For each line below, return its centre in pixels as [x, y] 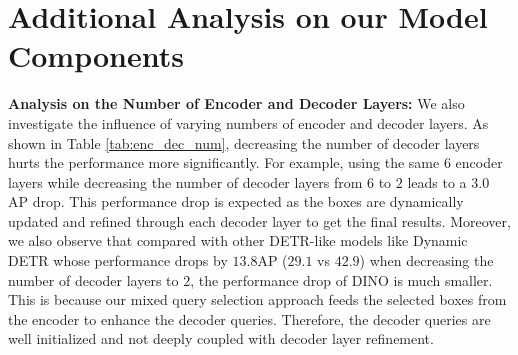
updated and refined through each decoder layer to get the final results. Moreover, [259, 220]
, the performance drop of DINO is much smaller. [341, 279]
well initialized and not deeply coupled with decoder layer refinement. [221, 338]
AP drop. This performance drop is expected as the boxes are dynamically [236, 201]
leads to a [437, 181]
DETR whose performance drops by [118, 260]
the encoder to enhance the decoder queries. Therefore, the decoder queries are [249, 318]
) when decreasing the [426, 260]
